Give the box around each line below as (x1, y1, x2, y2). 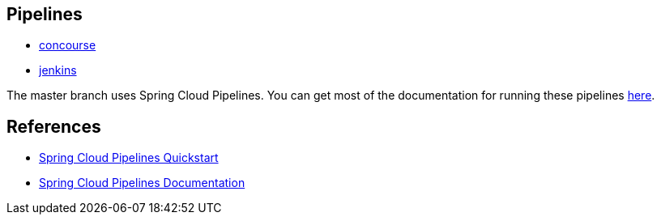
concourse (39, 38, 96, 53)
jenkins (39, 63, 77, 78)
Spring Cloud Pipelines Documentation (39, 176, 245, 190)
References (6, 116, 101, 137)
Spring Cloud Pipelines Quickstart (39, 151, 219, 165)
